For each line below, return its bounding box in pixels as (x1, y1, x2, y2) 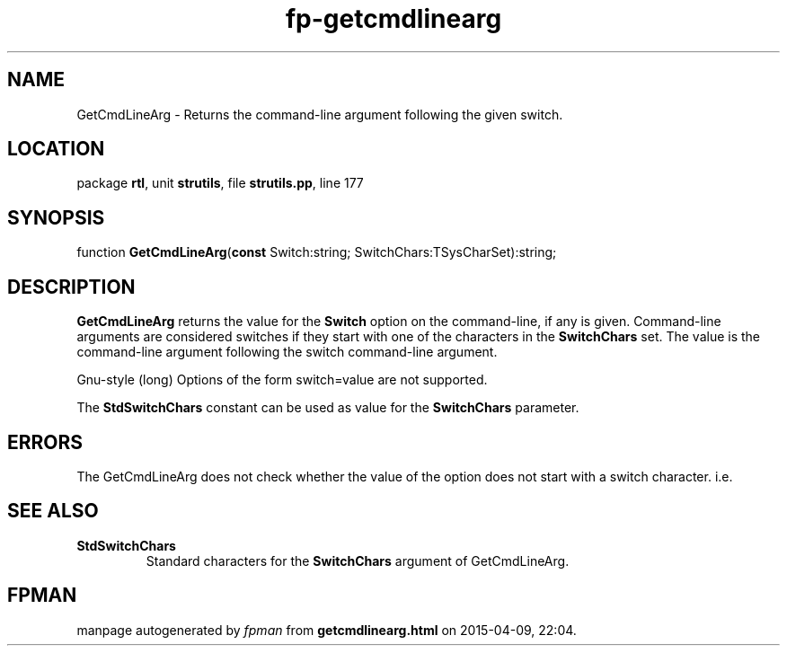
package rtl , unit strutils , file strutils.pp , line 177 (76, 175, 364, 191)
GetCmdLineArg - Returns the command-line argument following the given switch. (76, 106, 563, 122)
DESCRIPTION (7, 275, 136, 298)
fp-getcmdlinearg (285, 4, 502, 34)
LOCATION (7, 137, 105, 161)
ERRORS (7, 430, 84, 454)
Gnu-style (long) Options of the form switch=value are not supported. (76, 372, 488, 388)
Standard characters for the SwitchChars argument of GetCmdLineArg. (146, 552, 570, 569)
